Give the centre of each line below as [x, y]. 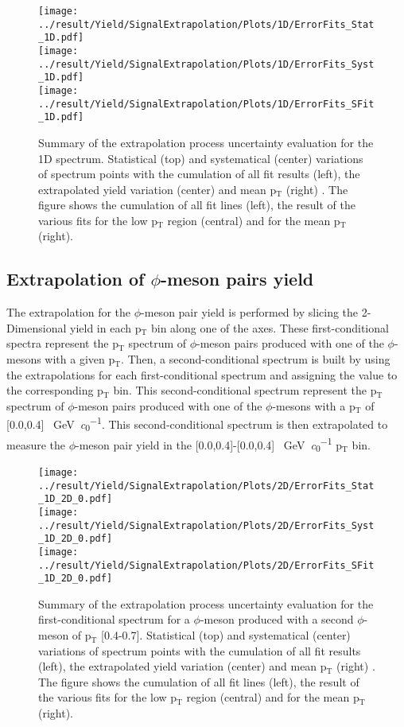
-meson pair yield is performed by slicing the [250, 312]
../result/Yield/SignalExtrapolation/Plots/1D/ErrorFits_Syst [206, 64]
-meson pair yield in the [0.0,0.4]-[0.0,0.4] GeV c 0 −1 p [209, 445]
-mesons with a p [314, 405]
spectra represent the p [63, 343]
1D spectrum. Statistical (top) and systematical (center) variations [201, 158]
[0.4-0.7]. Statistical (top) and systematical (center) [226, 635]
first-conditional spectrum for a [114, 619]
